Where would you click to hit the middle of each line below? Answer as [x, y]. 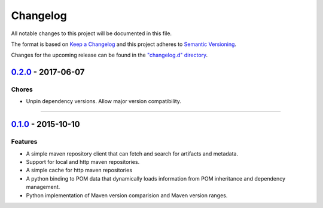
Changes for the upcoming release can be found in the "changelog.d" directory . [109, 55]
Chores [22, 89]
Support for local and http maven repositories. [83, 162]
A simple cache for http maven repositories [79, 170]
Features [24, 142]
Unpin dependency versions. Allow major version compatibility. [104, 101]
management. [43, 187]
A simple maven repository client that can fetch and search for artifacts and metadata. [132, 153]
